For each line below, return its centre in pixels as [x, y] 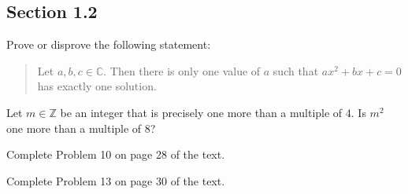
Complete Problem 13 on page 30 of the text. [116, 180]
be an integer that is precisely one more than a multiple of [201, 112]
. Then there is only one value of [182, 70]
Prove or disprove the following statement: [109, 44]
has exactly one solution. [97, 86]
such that [296, 70]
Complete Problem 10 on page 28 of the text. [116, 154]
